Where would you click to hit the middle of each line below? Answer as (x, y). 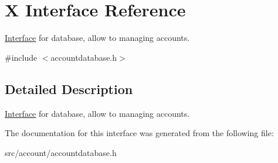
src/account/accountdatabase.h (61, 152)
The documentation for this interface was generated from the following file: (139, 133)
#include (21, 57)
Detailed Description (69, 89)
